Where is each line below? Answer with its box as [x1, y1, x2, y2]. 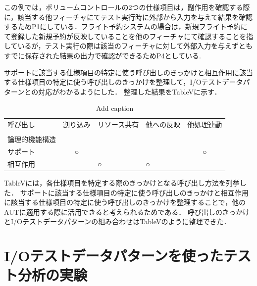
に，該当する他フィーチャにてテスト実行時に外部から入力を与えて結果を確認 [4, 11, 253, 22]
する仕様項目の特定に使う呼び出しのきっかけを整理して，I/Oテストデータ [4, 77, 243, 87]
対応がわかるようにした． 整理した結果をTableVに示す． [38, 86, 221, 96]
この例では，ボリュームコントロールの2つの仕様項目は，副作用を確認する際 [4, 2, 250, 12]
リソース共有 [98, 119, 139, 130]
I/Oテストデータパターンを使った [4, 245, 224, 266]
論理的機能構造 [7, 134, 56, 144]
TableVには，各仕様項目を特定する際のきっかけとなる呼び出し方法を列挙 [4, 178, 240, 188]
